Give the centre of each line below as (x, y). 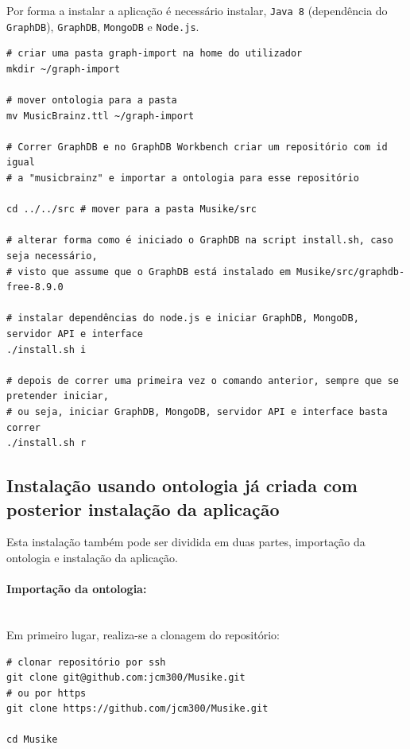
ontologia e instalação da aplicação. (92, 557)
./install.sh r (46, 443)
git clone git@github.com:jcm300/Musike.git (126, 678)
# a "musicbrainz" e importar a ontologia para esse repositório (183, 179)
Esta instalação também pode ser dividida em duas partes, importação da (186, 542)
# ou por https (46, 693)
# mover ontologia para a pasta (92, 101)
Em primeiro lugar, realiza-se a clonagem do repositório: (143, 634)
